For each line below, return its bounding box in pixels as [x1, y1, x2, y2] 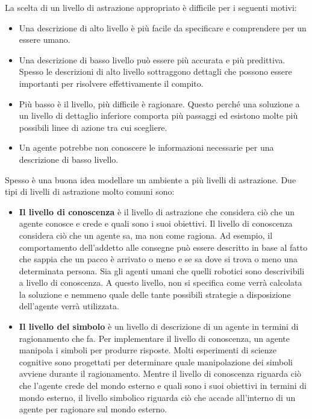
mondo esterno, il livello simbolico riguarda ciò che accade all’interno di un [19, 391, 296, 403]
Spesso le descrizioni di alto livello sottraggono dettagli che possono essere [19, 65, 292, 78]
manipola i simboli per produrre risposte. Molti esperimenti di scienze [19, 344, 277, 356]
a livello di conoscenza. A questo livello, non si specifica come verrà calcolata [19, 276, 302, 289]
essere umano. [19, 33, 70, 46]
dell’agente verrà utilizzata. [19, 300, 119, 312]
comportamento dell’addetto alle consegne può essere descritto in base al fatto [19, 241, 308, 253]
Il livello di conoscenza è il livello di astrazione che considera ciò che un [19, 205, 295, 218]
